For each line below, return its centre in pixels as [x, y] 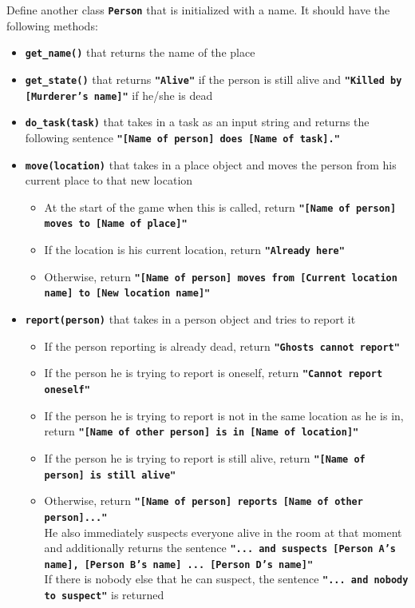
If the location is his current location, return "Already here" [194, 250]
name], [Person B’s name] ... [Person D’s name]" [179, 564]
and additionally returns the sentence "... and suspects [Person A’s [220, 548]
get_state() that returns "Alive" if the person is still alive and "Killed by [213, 79]
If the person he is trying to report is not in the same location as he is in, [224, 415]
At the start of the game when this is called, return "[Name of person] [220, 207]
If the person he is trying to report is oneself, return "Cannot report [213, 373]
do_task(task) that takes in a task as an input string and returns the [197, 122]
